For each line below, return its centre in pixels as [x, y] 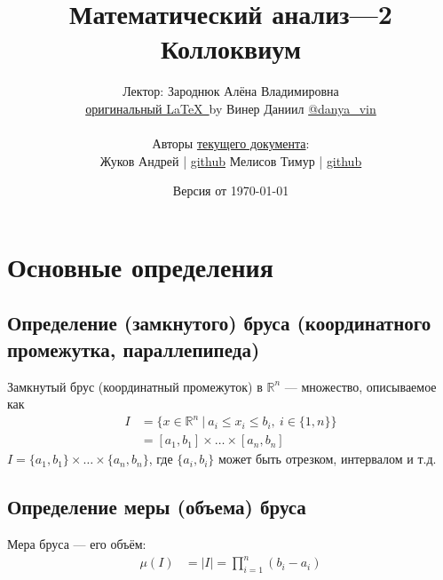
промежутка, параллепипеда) [134, 349]
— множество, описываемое [360, 386]
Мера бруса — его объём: [77, 544]
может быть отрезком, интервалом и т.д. [327, 459]
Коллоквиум [231, 48]
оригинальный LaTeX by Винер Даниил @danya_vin [231, 108]
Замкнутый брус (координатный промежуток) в [135, 386]
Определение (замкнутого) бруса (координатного [219, 323]
